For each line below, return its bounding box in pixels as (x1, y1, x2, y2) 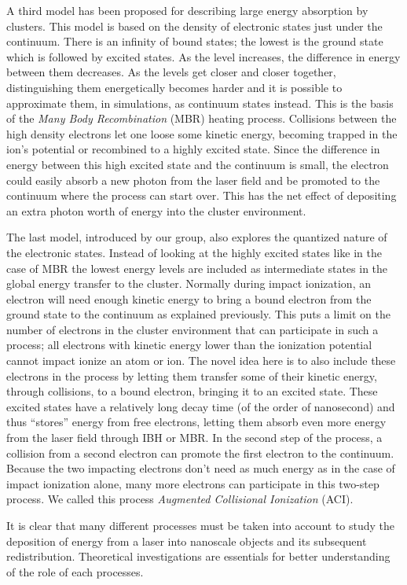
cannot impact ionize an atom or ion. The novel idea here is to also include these (6, 352, 396, 369)
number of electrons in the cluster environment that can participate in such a (6, 321, 379, 337)
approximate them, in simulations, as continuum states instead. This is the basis (6, 94, 394, 111)
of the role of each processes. (6, 563, 144, 579)
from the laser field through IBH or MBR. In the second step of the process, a (6, 429, 383, 446)
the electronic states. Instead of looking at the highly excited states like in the (6, 244, 382, 260)
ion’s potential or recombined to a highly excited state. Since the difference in (6, 141, 380, 157)
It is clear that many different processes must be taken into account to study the (6, 517, 395, 533)
